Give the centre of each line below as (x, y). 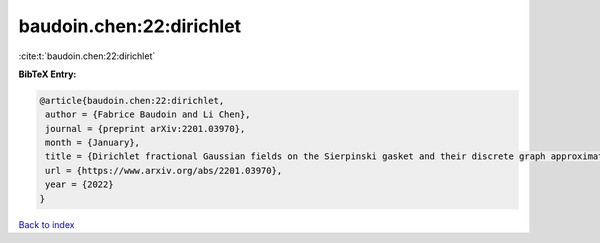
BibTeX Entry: (47, 74)
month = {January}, (92, 143)
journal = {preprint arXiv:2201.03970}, (145, 128)
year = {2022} (79, 184)
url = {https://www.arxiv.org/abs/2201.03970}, (164, 170)
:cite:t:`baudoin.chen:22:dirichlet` (87, 56)
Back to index (46, 224)
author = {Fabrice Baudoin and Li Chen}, (148, 114)
